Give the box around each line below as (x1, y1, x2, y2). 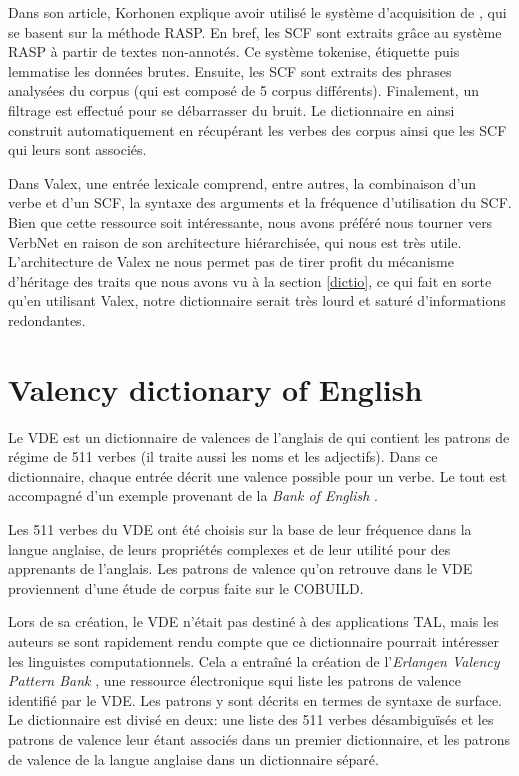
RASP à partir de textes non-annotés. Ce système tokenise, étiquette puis (8, 41, 460, 62)
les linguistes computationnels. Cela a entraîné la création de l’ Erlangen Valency (8, 650, 500, 671)
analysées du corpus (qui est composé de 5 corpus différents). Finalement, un (8, 80, 479, 101)
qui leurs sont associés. (8, 139, 147, 160)
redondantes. (8, 309, 86, 330)
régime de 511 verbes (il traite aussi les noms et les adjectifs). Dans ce (8, 446, 438, 467)
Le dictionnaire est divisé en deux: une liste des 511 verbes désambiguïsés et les (8, 709, 494, 730)
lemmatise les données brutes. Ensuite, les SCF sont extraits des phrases (8, 60, 452, 81)
